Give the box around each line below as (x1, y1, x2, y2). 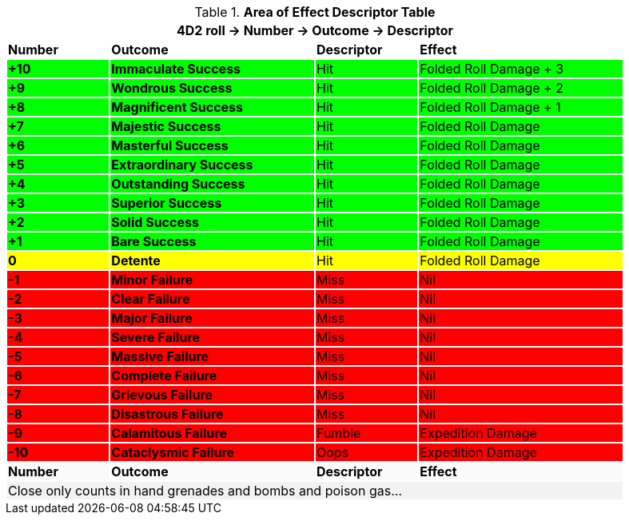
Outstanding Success (111, 176, 245, 192)
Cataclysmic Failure (111, 444, 235, 460)
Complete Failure (111, 368, 217, 384)
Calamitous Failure (111, 425, 227, 441)
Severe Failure (111, 329, 201, 345)
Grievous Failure (111, 387, 213, 403)
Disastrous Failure (111, 406, 224, 422)
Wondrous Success (111, 80, 233, 96)
